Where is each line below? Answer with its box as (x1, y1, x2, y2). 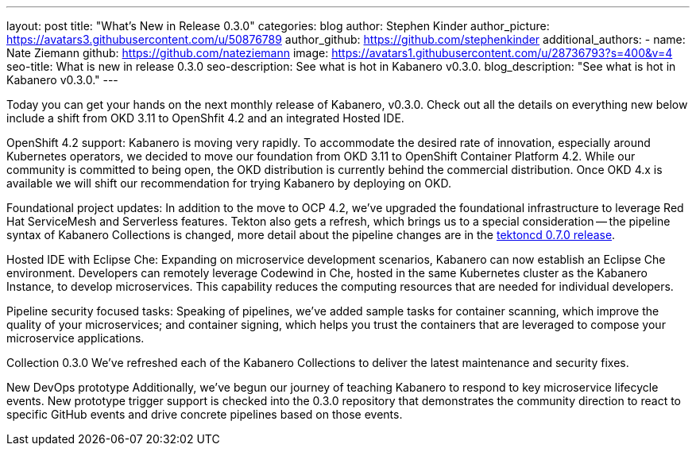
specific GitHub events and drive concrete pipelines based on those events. (6, 408, 403, 421)
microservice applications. (6, 331, 145, 345)
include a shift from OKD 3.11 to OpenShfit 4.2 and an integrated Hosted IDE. (6, 111, 404, 125)
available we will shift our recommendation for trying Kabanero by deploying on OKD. (6, 176, 451, 190)
